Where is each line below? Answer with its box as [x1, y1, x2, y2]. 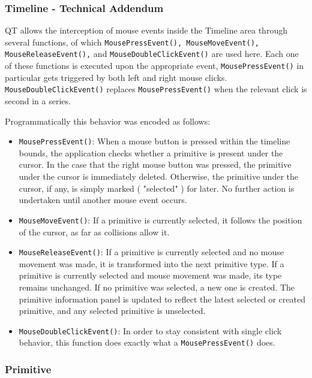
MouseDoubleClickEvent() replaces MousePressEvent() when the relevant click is [5, 83, 307, 95]
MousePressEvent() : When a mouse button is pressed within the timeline [19, 135, 290, 147]
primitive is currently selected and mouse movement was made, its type [19, 269, 282, 282]
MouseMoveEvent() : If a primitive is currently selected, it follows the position [19, 213, 302, 226]
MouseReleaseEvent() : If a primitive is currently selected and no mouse [19, 246, 284, 258]
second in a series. [5, 95, 71, 107]
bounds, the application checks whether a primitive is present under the [19, 146, 283, 159]
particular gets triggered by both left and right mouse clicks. [5, 71, 227, 83]
